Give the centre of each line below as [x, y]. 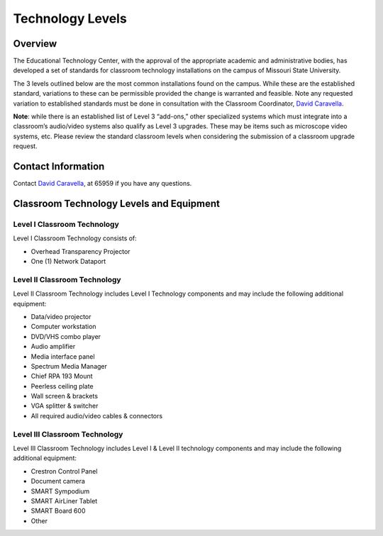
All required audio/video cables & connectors [97, 415]
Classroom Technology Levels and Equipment [116, 203]
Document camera [58, 481]
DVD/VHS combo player [66, 336]
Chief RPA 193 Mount [62, 376]
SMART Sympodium [60, 491]
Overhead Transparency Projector [81, 251]
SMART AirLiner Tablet [64, 501]
